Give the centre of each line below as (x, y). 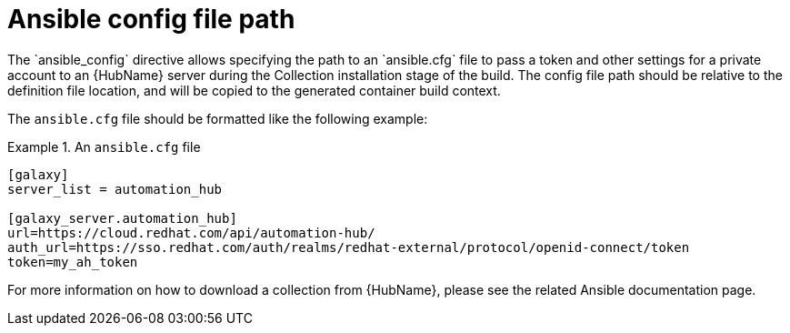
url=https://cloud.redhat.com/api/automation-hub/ (191, 232)
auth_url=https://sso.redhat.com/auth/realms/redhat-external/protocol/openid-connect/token (349, 247)
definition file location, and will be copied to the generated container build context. (254, 90)
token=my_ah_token (73, 262)
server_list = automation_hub (115, 189)
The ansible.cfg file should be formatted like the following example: (218, 118)
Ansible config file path (151, 19)
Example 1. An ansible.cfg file (104, 146)
